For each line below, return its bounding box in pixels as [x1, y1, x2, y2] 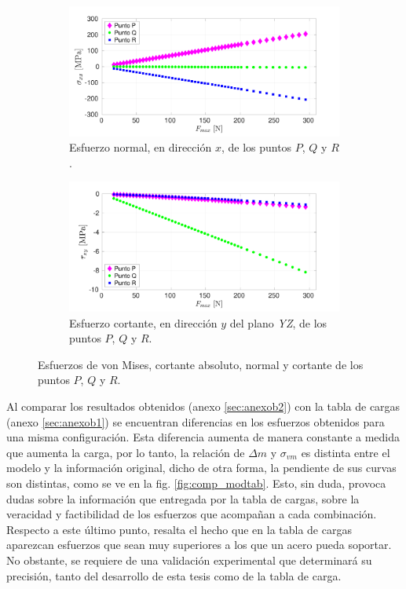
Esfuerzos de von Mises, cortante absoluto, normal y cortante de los [38, 356, 364, 372]
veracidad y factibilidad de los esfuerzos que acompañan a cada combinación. [6, 506, 377, 522]
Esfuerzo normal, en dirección [69, 139, 212, 155]
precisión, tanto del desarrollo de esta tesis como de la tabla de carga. [6, 567, 342, 584]
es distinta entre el [301, 444, 390, 460]
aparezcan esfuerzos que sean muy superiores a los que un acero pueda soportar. [6, 536, 392, 553]
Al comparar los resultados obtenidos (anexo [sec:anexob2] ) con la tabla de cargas [6, 397, 401, 414]
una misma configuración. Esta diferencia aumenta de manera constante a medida [6, 429, 401, 445]
